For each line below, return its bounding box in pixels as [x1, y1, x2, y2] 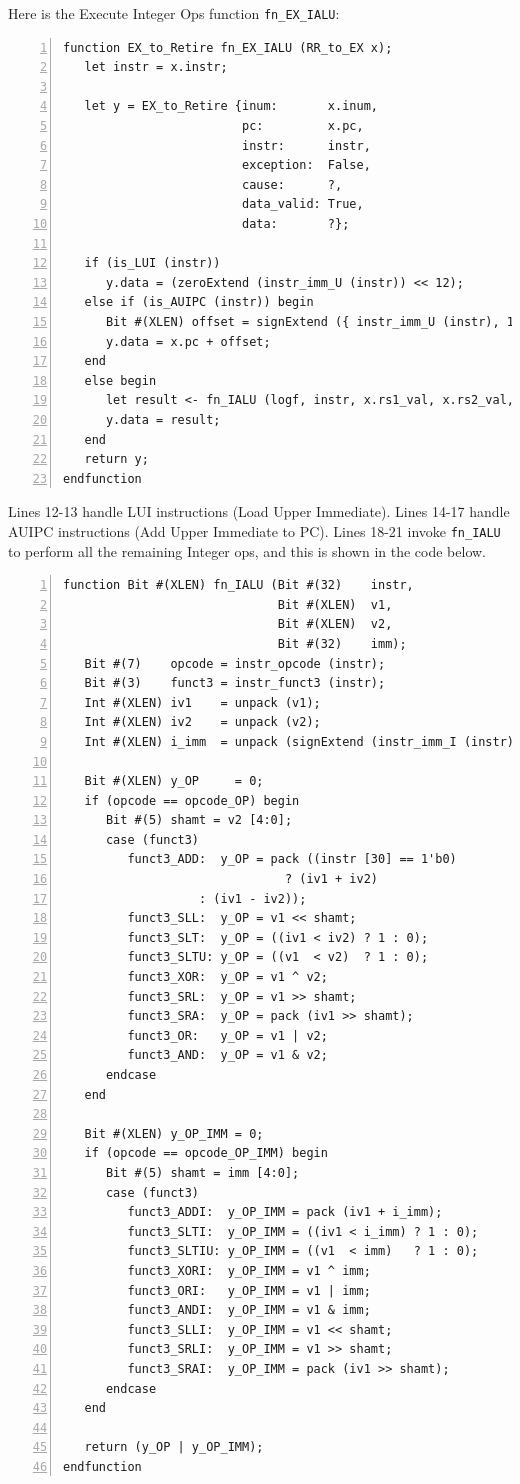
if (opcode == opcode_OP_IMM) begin [84, 1146, 328, 1161]
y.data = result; [105, 412, 221, 427]
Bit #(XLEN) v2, [277, 617, 393, 632]
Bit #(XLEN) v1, [277, 597, 393, 612]
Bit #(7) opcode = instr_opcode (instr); [84, 656, 386, 671]
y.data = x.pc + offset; [105, 334, 271, 349]
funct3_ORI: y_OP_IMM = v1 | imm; [127, 1283, 371, 1298]
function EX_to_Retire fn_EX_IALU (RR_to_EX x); [63, 40, 393, 55]
